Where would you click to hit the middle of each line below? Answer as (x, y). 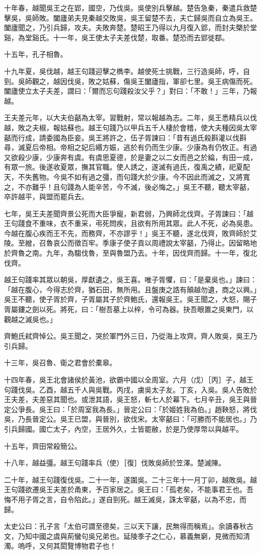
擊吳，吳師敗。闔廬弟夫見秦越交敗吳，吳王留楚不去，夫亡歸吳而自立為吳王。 (130, 17)
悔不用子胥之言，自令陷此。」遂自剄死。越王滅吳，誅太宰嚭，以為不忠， (122, 499)
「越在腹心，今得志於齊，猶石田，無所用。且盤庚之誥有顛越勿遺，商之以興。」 (130, 289)
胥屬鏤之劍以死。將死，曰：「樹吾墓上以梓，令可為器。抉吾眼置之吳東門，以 (129, 309)
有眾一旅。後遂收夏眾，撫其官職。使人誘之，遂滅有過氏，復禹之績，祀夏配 (127, 167)
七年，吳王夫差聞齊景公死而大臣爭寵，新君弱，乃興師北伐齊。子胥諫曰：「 (125, 213)
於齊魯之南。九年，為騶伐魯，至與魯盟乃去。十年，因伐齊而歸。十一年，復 (127, 253)
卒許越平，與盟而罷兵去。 (46, 196)
